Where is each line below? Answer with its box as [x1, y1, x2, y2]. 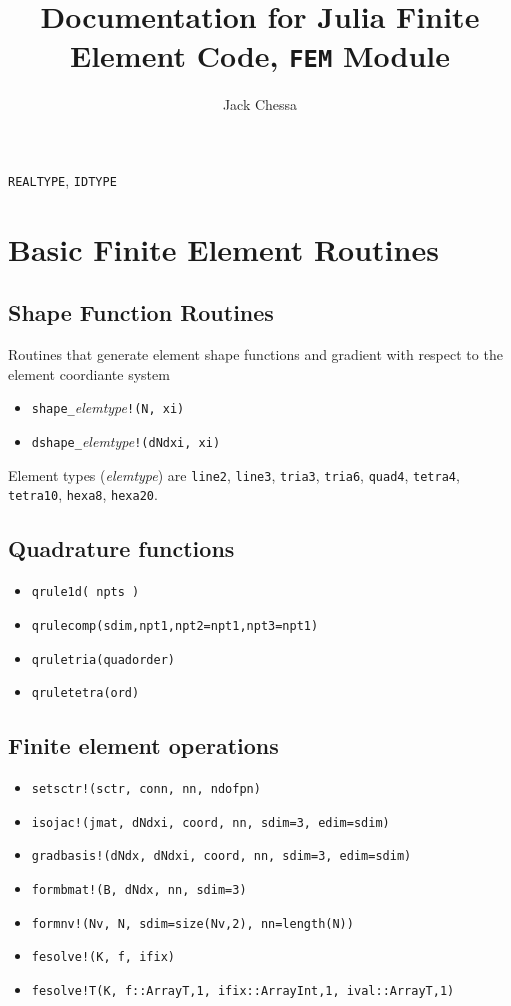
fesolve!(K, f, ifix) [31, 950, 175, 965]
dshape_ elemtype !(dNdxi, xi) [31, 431, 221, 452]
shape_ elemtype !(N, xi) [31, 397, 185, 418]
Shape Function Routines [8, 297, 274, 328]
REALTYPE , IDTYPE [8, 170, 117, 191]
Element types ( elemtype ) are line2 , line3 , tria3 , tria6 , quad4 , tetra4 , [8, 464, 460, 485]
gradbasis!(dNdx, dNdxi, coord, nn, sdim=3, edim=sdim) [31, 849, 412, 864]
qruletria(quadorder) [31, 652, 175, 667]
